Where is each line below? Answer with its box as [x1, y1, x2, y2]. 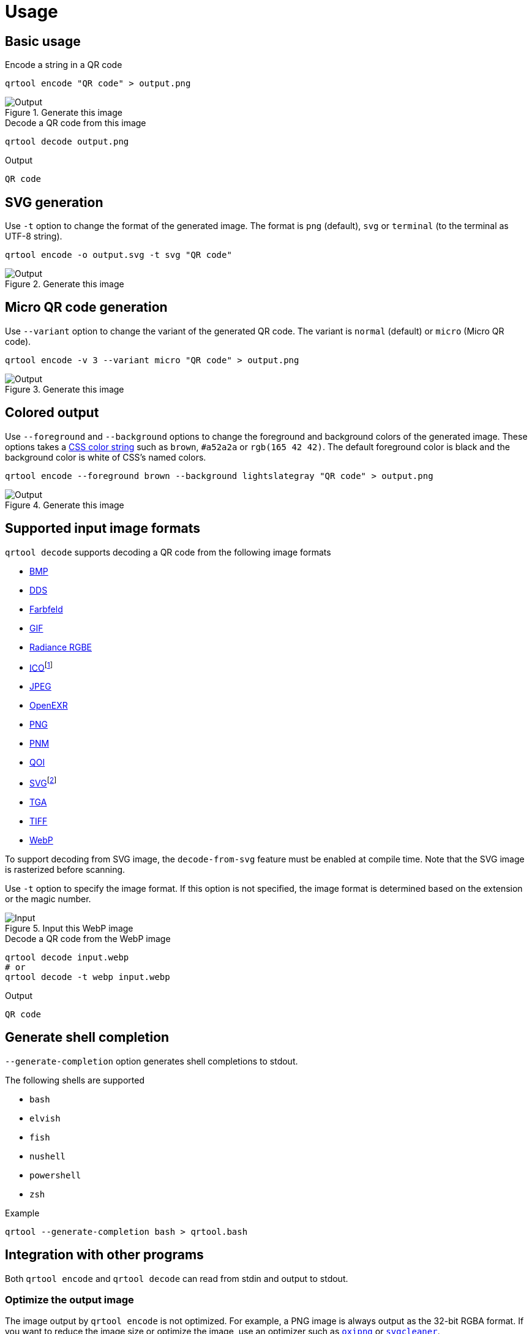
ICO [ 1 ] [29, 660, 53, 673]
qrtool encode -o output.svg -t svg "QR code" [5, 250, 232, 260]
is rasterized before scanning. [5, 864, 126, 875]
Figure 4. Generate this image [5, 499, 124, 510]
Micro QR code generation [5, 300, 168, 315]
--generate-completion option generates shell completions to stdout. [5, 1055, 298, 1066]
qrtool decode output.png [5, 137, 129, 147]
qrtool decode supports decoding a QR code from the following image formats [5, 546, 331, 557]
